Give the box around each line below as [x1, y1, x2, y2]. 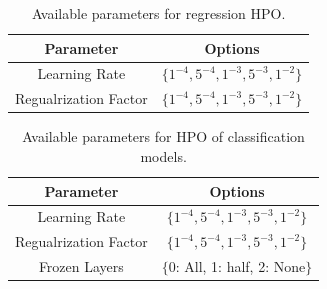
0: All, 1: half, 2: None [168, 256, 306, 277]
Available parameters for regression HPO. [31, 3, 286, 23]
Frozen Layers [38, 256, 124, 277]
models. [140, 145, 187, 166]
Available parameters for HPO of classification [22, 126, 305, 147]
